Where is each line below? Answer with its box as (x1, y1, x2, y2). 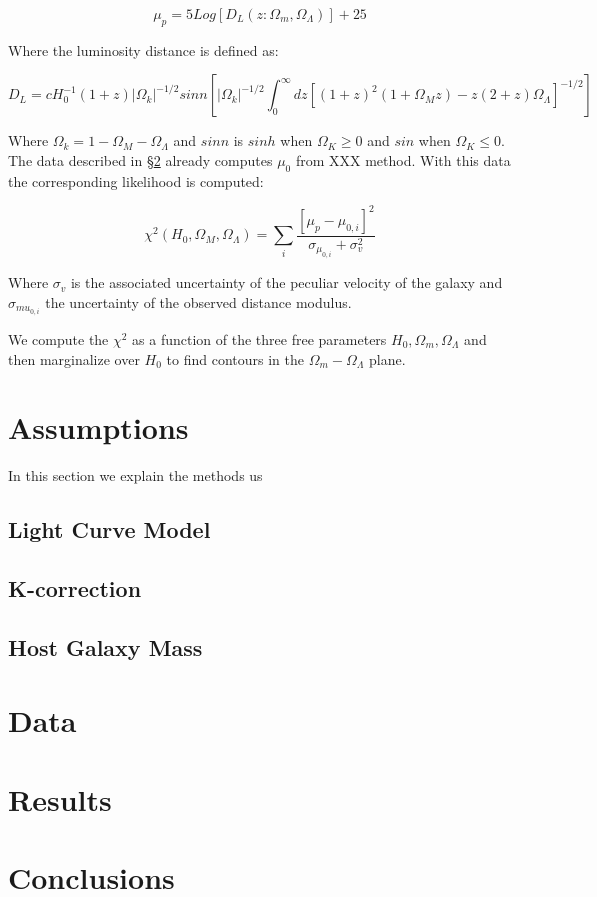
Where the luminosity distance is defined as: (8, 39, 279, 60)
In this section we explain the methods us (8, 465, 263, 486)
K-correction (8, 573, 142, 604)
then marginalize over (8, 348, 140, 369)
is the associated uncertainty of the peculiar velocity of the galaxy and (70, 272, 503, 293)
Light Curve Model (8, 514, 211, 545)
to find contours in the (166, 348, 304, 369)
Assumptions (8, 407, 189, 448)
